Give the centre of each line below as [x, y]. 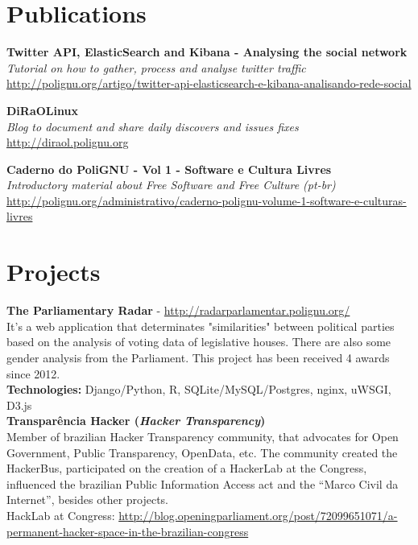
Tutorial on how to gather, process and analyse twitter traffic [156, 67]
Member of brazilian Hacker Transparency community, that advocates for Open [203, 436]
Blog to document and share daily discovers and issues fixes [153, 126]
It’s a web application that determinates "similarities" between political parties [201, 326]
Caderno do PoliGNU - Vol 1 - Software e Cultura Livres [169, 169]
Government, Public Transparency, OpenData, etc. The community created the [202, 452]
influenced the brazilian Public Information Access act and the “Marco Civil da [203, 483]
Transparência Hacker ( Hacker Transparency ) [136, 421]
